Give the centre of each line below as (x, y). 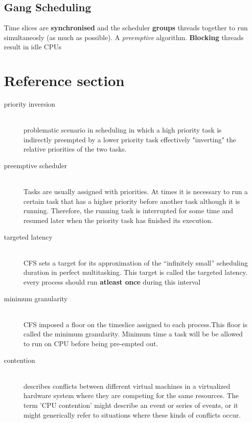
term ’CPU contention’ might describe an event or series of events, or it (131, 405)
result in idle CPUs (33, 47)
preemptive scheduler (35, 166)
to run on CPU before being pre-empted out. (91, 343)
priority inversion (30, 104)
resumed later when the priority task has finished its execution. (118, 220)
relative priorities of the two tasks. (75, 149)
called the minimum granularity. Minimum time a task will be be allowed (133, 334)
